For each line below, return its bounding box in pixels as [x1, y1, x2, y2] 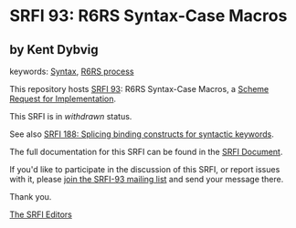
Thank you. [9, 192, 52, 202]
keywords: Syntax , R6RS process [9, 66, 134, 77]
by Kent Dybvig [9, 42, 99, 57]
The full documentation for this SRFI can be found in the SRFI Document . [9, 147, 283, 157]
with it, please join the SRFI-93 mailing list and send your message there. [9, 174, 284, 184]
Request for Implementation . [9, 93, 117, 104]
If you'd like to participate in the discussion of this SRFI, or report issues [9, 164, 280, 174]
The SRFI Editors [9, 209, 73, 220]
